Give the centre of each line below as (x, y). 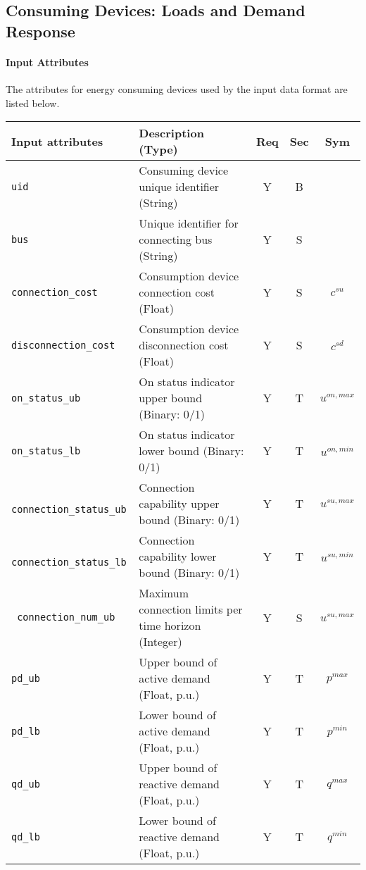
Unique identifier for (189, 223)
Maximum (164, 593)
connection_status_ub (69, 509)
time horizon (170, 626)
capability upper (179, 504)
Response (40, 31)
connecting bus (176, 240)
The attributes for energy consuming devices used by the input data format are (177, 88)
